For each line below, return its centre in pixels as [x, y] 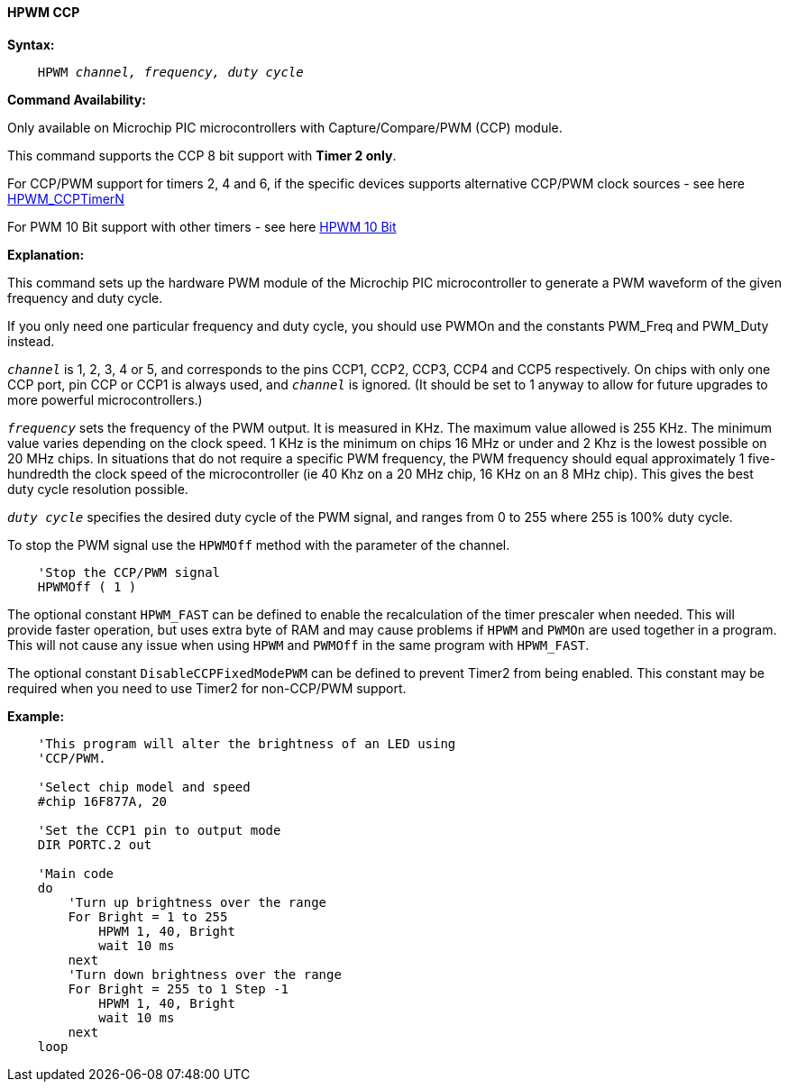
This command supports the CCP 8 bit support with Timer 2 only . [202, 155]
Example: [36, 716]
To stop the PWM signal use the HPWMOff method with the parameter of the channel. [259, 544]
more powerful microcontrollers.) [105, 399]
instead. [31, 341]
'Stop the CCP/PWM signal [129, 572]
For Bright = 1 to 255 [148, 916]
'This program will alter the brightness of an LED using [247, 743]
